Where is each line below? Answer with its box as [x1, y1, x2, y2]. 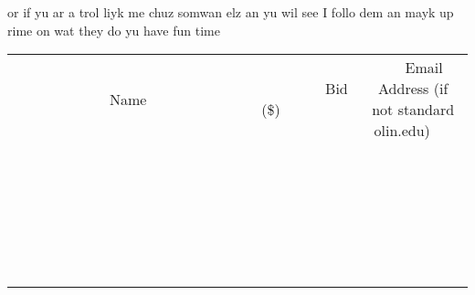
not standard [372, 99, 455, 121]
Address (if [378, 78, 449, 100]
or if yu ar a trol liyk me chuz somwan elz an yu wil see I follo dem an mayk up [7, 3, 454, 21]
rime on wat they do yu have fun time [7, 20, 220, 39]
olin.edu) [374, 120, 430, 142]
